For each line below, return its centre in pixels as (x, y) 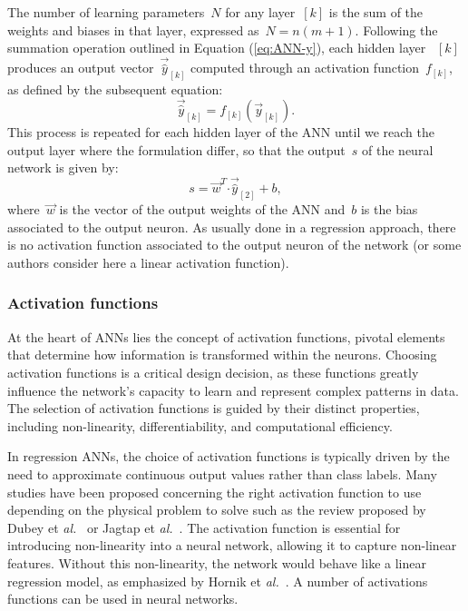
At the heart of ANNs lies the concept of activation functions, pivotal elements (226, 336)
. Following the (396, 30)
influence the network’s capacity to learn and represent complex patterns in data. (233, 390)
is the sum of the (376, 12)
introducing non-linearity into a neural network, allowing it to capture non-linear (232, 545)
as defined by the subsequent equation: (115, 89)
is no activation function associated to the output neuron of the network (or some (234, 245)
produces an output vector (81, 68)
